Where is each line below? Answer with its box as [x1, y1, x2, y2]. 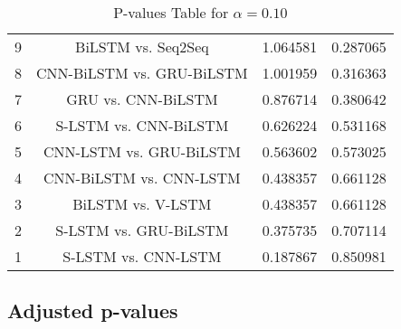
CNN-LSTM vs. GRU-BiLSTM [43, 141, 241, 162]
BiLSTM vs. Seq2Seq [75, 36, 209, 57]
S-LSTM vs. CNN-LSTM [62, 246, 222, 267]
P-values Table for [113, 2, 229, 23]
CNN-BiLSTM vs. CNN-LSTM [43, 167, 241, 188]
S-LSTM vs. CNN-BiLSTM [55, 115, 229, 136]
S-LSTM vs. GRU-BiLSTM [55, 220, 229, 240]
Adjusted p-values [7, 296, 178, 324]
